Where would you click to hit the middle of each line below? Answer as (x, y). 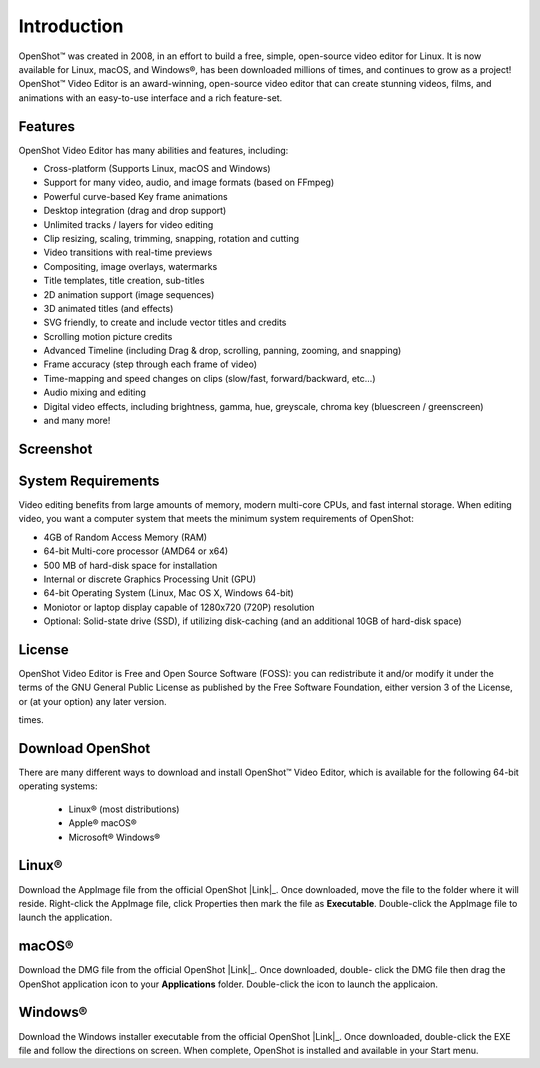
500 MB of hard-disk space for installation (130, 565)
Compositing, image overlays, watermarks (130, 266)
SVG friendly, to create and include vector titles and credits (165, 322)
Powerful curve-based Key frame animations (136, 196)
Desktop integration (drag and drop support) (135, 211)
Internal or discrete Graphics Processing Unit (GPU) (150, 579)
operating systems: (58, 786)
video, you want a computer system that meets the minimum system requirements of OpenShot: (216, 519)
